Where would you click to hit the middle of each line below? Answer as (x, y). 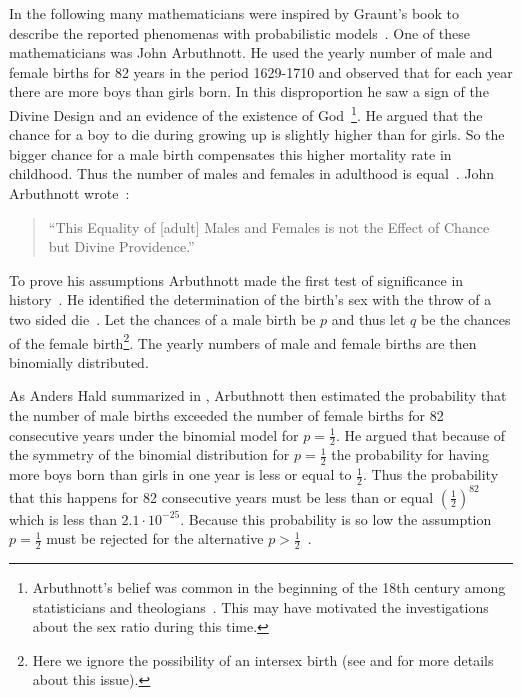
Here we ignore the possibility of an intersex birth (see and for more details (263, 659)
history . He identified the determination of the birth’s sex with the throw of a (250, 299)
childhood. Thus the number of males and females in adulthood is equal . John (252, 173)
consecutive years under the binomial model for (154, 434)
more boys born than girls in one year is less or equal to (180, 474)
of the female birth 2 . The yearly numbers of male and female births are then (243, 341)
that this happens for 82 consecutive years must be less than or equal (221, 496)
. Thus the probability (430, 474)
